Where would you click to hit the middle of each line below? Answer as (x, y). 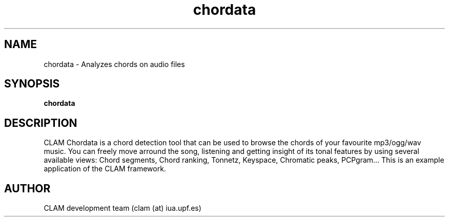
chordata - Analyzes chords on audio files (114, 64)
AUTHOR (27, 188)
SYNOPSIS (32, 84)
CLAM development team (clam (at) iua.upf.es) (123, 208)
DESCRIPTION (41, 123)
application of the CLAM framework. (105, 169)
